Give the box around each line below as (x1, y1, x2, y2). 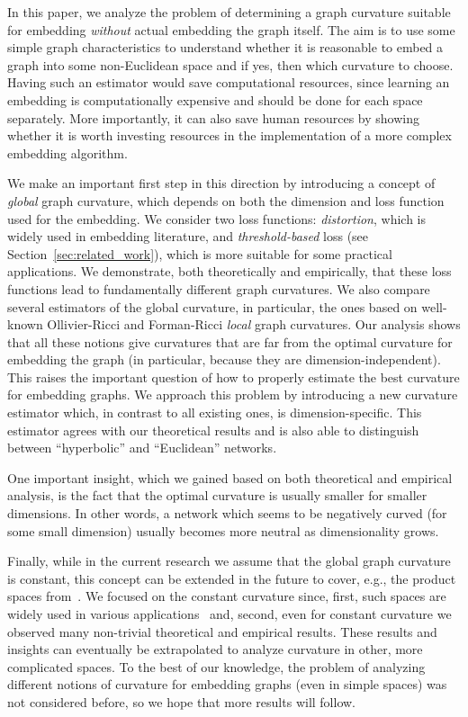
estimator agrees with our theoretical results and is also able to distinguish (7, 420, 419, 439)
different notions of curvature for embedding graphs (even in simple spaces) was (7, 675, 447, 694)
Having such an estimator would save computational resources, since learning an (7, 73, 450, 92)
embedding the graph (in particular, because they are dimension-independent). (7, 350, 441, 369)
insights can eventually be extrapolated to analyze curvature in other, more (7, 640, 423, 659)
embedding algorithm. (7, 143, 128, 162)
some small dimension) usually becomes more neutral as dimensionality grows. (7, 521, 439, 540)
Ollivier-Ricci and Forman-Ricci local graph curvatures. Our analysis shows (47, 315, 461, 334)
